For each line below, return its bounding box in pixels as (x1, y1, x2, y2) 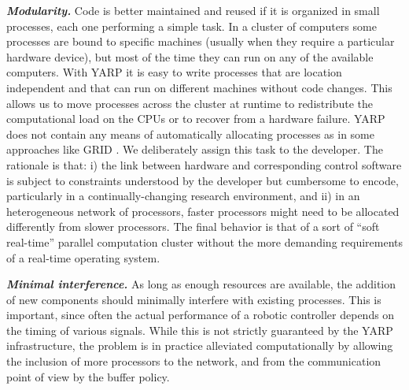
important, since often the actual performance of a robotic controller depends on (6, 306, 395, 323)
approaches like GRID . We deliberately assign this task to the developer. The (6, 141, 383, 158)
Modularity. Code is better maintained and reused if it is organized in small (6, 2, 380, 18)
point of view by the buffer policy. (6, 368, 170, 384)
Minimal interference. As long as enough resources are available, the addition (6, 276, 396, 292)
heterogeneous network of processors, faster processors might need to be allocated (6, 202, 400, 219)
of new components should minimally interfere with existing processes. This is (6, 291, 381, 307)
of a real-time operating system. (6, 249, 160, 266)
